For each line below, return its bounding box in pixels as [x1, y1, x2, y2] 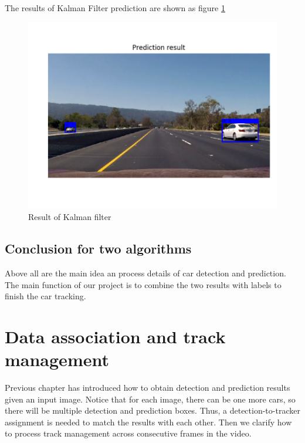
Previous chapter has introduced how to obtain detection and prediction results [5, 381, 290, 394]
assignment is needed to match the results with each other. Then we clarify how [5, 415, 292, 428]
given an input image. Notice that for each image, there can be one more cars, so [5, 393, 296, 405]
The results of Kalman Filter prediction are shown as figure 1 [5, 2, 225, 13]
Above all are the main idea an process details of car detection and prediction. [5, 266, 286, 279]
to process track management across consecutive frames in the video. [5, 427, 252, 439]
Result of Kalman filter [28, 211, 111, 223]
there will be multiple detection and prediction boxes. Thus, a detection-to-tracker [5, 404, 300, 417]
